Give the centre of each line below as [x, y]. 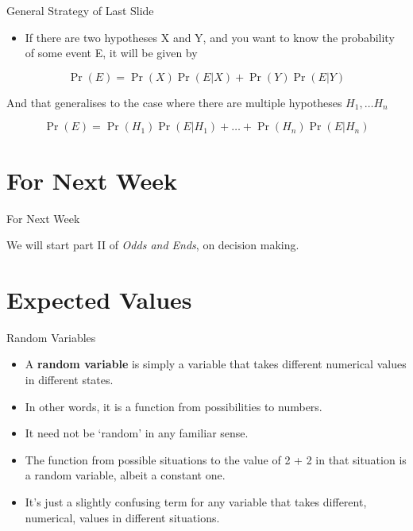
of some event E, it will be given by [111, 53]
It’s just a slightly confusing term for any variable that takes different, [196, 501]
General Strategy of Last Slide [80, 10]
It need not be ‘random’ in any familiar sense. [137, 433]
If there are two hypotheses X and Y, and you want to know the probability [210, 37]
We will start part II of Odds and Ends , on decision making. [153, 245]
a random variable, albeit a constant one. [125, 475]
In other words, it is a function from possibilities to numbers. [174, 406]
